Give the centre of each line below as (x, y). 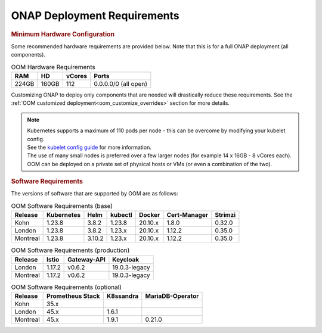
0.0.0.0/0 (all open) (120, 83)
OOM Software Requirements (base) (62, 206)
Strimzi (225, 215)
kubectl (121, 215)
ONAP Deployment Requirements (95, 15)
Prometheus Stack (73, 296)
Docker (150, 215)
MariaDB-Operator (172, 296)
